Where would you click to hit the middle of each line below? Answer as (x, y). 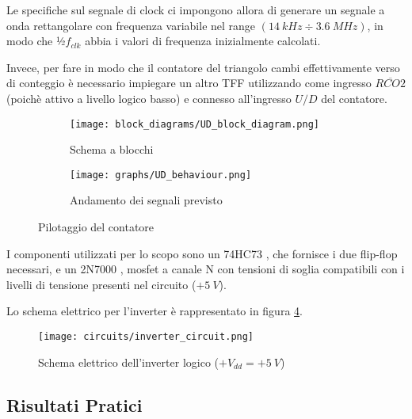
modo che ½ (36, 41)
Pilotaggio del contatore (96, 227)
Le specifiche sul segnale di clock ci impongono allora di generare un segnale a (196, 10)
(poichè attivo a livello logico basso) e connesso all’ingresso (149, 98)
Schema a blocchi (112, 149)
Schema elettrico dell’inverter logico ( (128, 362)
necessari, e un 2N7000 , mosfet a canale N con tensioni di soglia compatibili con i (206, 269)
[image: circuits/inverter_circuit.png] (146, 337)
